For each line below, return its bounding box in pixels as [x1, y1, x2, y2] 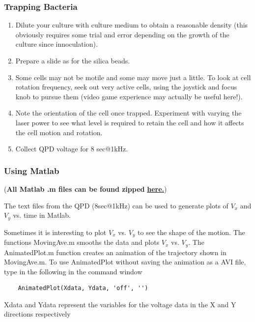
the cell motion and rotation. [15, 127, 103, 137]
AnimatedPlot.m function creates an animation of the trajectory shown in [4, 247, 227, 257]
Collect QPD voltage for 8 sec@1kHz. [15, 144, 128, 154]
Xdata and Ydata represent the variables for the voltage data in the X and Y [4, 299, 236, 309]
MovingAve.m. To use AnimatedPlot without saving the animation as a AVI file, [4, 257, 246, 267]
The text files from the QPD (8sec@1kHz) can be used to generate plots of [4, 200, 228, 210]
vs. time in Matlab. [13, 210, 71, 220]
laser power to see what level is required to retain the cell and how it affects [15, 117, 244, 127]
